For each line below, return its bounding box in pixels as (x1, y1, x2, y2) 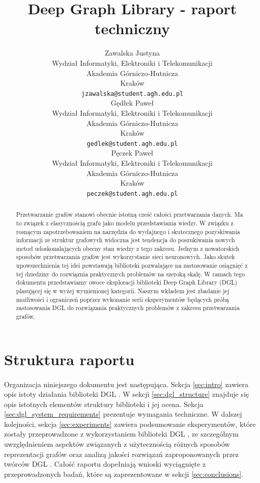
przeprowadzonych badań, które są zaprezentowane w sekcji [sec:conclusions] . (4, 468, 244, 479)
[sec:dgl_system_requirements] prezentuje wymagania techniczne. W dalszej (4, 409, 242, 419)
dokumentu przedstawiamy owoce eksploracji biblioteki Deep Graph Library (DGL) (16, 278, 238, 287)
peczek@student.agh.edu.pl (86, 190, 178, 197)
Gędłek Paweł (110, 97, 154, 108)
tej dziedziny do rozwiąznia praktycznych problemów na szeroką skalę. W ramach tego (16, 269, 245, 278)
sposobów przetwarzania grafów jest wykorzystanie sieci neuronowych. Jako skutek (16, 252, 235, 261)
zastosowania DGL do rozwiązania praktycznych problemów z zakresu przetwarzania (16, 303, 240, 312)
